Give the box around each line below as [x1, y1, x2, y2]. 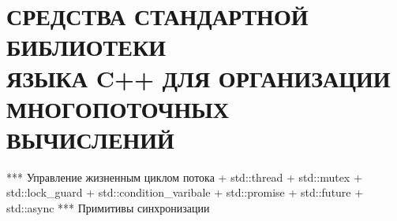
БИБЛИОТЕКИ [6, 31, 166, 63]
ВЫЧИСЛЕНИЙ [6, 123, 174, 155]
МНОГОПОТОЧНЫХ [6, 92, 229, 124]
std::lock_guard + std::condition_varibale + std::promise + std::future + [6, 184, 364, 201]
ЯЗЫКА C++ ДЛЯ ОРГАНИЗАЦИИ [6, 61, 391, 94]
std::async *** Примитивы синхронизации [6, 200, 210, 216]
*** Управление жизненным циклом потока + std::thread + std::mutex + [6, 168, 362, 185]
